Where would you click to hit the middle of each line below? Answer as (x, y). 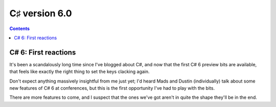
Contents (20, 29)
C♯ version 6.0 (41, 13)
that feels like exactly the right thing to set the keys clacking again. (80, 72)
